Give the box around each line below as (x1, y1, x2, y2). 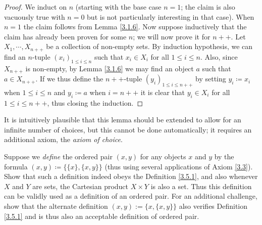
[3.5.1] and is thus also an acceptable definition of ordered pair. (4, 210, 199, 221)
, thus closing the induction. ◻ (47, 97, 143, 108)
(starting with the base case (75, 2, 162, 12)
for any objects (140, 151, 186, 162)
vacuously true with (4, 11, 65, 22)
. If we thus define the (35, 73, 103, 84)
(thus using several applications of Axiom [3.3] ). (104, 161, 253, 171)
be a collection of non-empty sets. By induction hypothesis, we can (46, 41, 253, 52)
